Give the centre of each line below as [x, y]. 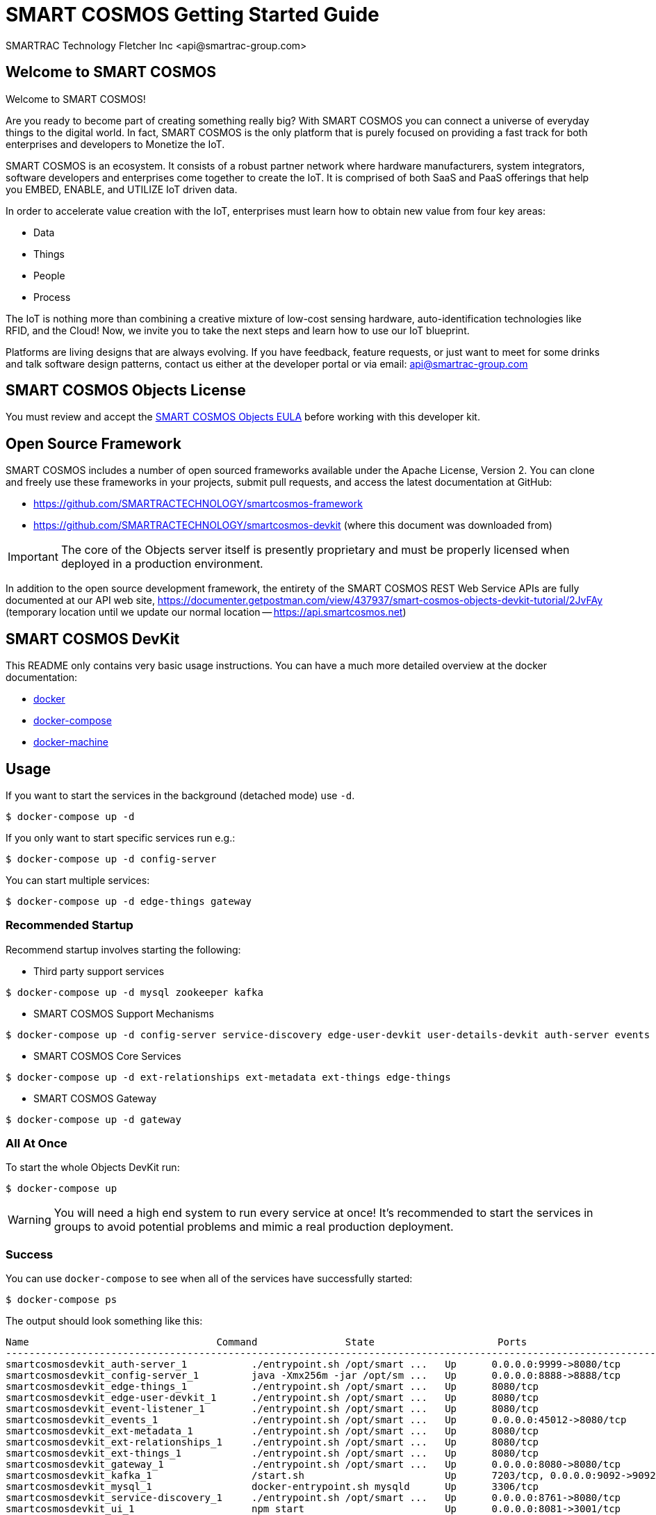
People [49, 275]
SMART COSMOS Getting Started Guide [192, 15]
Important [33, 557]
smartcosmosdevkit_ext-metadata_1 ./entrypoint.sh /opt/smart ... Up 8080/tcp [272, 1431]
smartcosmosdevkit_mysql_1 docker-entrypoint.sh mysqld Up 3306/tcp [272, 1487]
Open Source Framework [93, 443]
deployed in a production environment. [162, 564]
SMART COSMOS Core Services [107, 1056]
